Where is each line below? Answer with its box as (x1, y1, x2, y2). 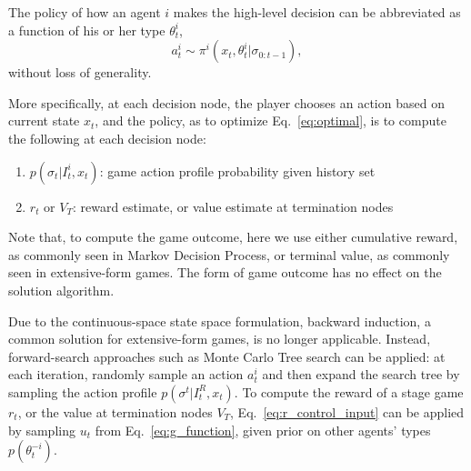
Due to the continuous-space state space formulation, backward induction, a (8, 311, 431, 330)
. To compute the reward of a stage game (234, 382, 464, 401)
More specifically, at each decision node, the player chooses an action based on (8, 93, 445, 112)
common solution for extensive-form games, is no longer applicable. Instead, (8, 329, 431, 348)
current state (8, 111, 80, 130)
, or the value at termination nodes (17, 402, 213, 421)
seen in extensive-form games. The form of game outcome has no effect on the (8, 263, 442, 282)
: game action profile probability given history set (99, 161, 376, 180)
